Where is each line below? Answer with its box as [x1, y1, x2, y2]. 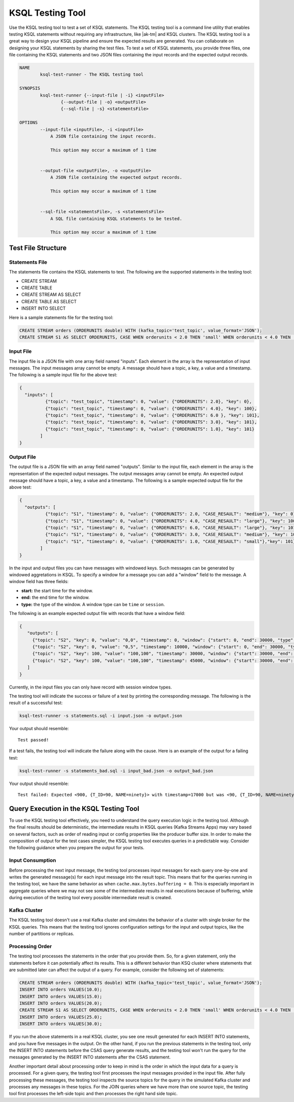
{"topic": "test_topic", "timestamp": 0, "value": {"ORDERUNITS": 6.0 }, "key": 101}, [45, 413, 260, 418]
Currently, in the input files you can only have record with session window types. [9, 684, 172, 690]
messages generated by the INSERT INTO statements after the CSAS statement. [9, 1054, 171, 1060]
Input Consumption [9, 857, 56, 864]
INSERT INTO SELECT [21, 305, 66, 311]
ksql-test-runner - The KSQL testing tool [40, 72, 144, 77]
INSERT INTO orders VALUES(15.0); [19, 994, 102, 999]
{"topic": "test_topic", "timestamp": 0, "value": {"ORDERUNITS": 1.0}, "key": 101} [45, 426, 255, 432]
